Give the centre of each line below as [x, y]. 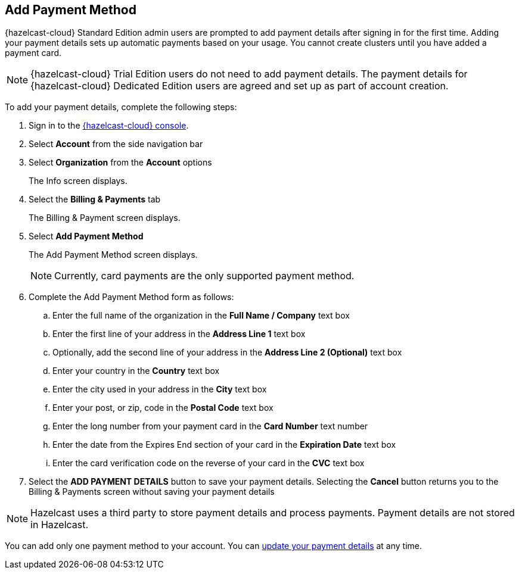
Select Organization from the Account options [120, 163]
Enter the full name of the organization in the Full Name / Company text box [201, 316]
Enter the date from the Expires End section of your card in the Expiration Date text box [224, 445]
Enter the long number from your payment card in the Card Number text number [210, 426]
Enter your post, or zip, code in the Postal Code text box [163, 408]
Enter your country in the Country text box [136, 371]
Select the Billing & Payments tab [95, 199]
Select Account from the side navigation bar [116, 144]
